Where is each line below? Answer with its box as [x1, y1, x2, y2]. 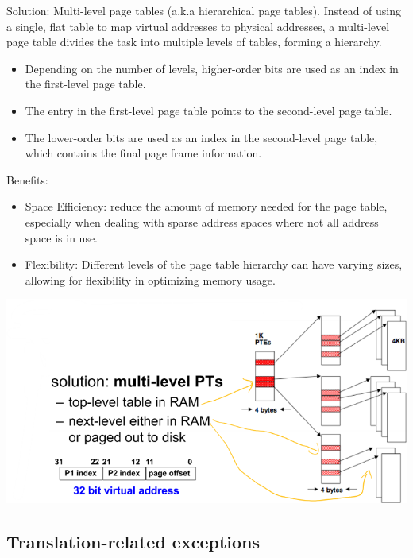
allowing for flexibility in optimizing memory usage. [25, 271, 276, 288]
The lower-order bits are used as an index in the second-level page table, [25, 129, 378, 145]
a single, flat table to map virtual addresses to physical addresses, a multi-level [6, 17, 390, 34]
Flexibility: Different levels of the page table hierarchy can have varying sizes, [25, 256, 403, 273]
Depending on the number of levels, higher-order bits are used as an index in [25, 60, 399, 76]
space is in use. [25, 229, 98, 246]
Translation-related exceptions [6, 529, 261, 554]
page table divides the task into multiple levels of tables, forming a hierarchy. [6, 33, 382, 50]
